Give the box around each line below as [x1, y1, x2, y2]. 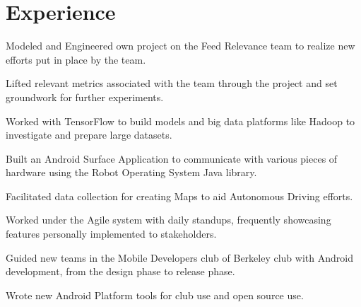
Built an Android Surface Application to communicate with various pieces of [6, 151, 338, 166]
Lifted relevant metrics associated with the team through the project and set [6, 76, 338, 91]
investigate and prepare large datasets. [6, 127, 172, 142]
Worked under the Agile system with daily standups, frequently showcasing [6, 212, 331, 227]
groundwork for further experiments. [6, 89, 164, 104]
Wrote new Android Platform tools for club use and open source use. [6, 287, 304, 302]
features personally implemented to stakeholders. [6, 226, 217, 241]
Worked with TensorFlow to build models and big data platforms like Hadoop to [6, 113, 355, 128]
